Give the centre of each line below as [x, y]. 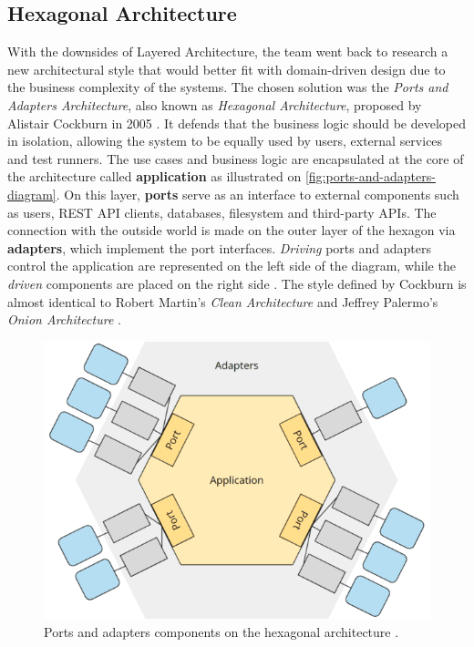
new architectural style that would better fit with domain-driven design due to [227, 69]
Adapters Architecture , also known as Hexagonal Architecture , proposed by [215, 104]
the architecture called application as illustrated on [155, 176]
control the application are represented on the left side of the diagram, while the [232, 266]
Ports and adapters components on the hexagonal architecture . [222, 631]
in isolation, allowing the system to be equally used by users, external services [225, 141]
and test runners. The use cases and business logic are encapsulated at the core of [236, 158]
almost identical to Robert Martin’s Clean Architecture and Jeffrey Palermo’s [223, 301]
